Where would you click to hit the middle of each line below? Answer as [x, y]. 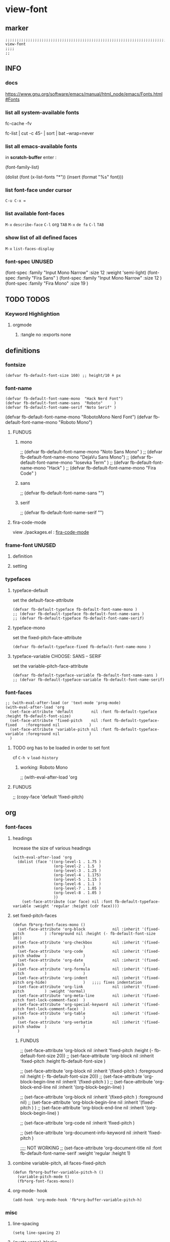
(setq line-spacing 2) [36, 1233]
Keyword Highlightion [32, 314]
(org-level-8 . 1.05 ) [77, 892]
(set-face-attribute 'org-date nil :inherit [79, 960]
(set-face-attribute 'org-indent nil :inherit [79, 978]
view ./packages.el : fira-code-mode [51, 532]
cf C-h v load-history [35, 758]
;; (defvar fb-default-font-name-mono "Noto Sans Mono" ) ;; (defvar [91, 452]
